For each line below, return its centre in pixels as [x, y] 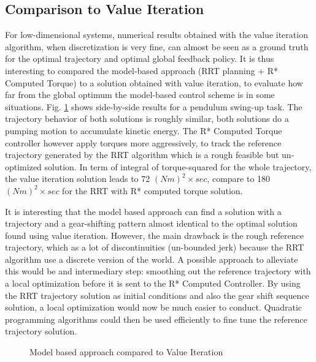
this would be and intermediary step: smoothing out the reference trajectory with [158, 271]
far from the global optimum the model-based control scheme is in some [140, 95]
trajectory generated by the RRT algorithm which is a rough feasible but [142, 155]
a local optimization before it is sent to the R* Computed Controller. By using [153, 283]
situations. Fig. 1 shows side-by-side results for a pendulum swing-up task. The [154, 106]
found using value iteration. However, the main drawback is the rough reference [154, 235]
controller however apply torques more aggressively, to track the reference [143, 142]
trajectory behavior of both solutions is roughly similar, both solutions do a [147, 119]
